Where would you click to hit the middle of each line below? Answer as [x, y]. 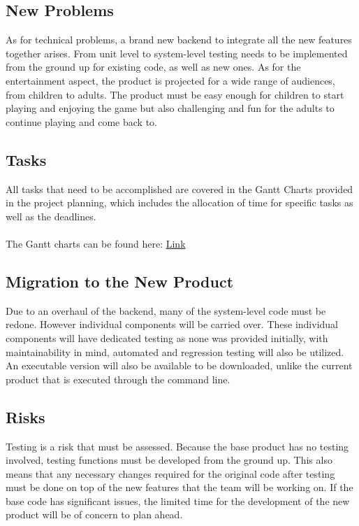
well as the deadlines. [51, 216]
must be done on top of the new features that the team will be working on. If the [179, 487]
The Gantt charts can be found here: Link [96, 243]
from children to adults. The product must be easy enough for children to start [175, 94]
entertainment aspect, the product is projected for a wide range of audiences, [170, 80]
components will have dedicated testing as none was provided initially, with [167, 337]
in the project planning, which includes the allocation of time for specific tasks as [179, 202]
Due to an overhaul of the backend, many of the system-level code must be [166, 310]
